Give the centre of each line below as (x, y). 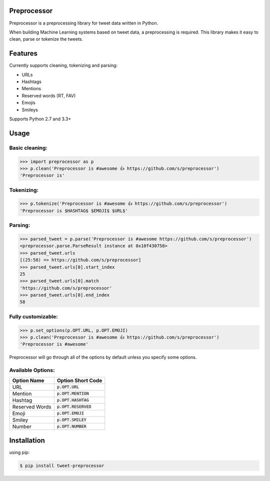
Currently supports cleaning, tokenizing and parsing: (63, 66)
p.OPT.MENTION (73, 394)
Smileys (30, 110)
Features (23, 53)
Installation (27, 440)
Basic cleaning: (28, 148)
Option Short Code (79, 380)
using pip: (19, 452)
